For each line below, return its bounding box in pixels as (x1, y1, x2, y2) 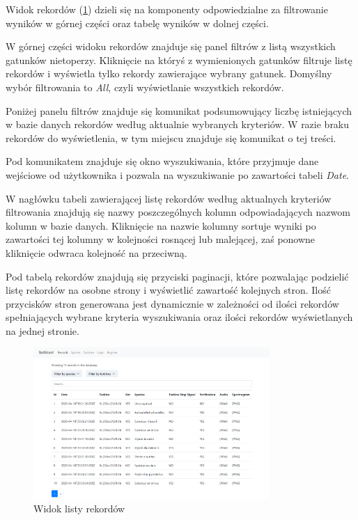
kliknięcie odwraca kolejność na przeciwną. (6, 245, 187, 260)
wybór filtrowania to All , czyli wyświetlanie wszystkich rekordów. (6, 79, 284, 94)
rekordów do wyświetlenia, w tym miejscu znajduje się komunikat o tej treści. (6, 130, 336, 145)
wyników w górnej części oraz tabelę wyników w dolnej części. (6, 15, 269, 30)
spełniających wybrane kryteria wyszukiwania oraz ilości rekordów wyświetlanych (6, 310, 353, 324)
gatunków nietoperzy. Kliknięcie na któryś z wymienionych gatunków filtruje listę (6, 52, 352, 67)
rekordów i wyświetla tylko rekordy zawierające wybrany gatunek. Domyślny (6, 66, 332, 81)
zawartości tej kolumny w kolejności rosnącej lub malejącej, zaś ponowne (6, 232, 316, 246)
